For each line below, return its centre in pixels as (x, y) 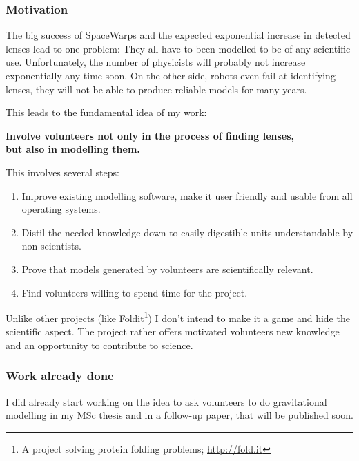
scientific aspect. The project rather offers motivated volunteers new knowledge (173, 331)
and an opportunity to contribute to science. (99, 345)
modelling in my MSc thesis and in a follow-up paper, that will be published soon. (180, 415)
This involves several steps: (62, 172)
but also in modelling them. (73, 149)
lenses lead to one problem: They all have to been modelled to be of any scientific (178, 48)
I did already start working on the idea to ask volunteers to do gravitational (166, 401)
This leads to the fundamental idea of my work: (106, 112)
